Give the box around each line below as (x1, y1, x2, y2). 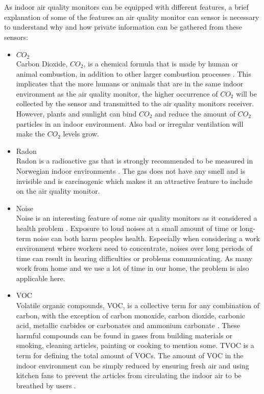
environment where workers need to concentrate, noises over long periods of (16, 243, 252, 253)
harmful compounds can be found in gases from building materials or (16, 330, 233, 340)
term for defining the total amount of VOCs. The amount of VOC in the (16, 350, 244, 361)
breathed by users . (16, 380, 76, 390)
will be (236, 88, 257, 99)
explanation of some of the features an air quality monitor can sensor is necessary (4, 11, 259, 22)
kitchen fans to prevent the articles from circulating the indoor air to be (16, 370, 242, 381)
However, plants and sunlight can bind (16, 108, 137, 119)
